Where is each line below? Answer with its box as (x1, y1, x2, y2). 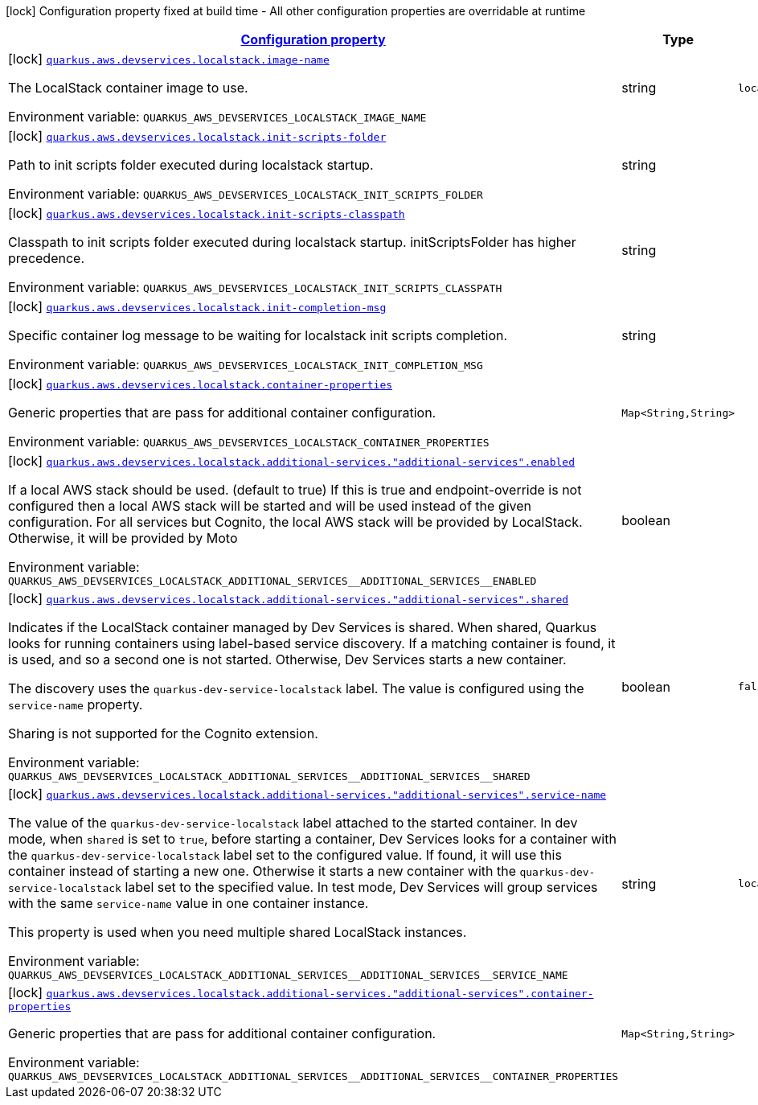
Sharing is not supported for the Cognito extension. (8, 725, 318, 741)
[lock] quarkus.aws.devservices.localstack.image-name (8, 51, 330, 67)
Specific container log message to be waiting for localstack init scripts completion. (8, 327, 508, 343)
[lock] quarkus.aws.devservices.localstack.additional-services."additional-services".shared (8, 590, 569, 606)
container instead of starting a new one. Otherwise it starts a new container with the (8, 863, 516, 879)
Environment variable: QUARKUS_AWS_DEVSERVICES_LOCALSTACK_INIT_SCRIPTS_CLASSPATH (8, 279, 502, 295)
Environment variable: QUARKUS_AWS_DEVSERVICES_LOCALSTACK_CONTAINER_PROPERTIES (8, 433, 490, 450)
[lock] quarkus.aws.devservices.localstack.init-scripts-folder (8, 128, 387, 144)
